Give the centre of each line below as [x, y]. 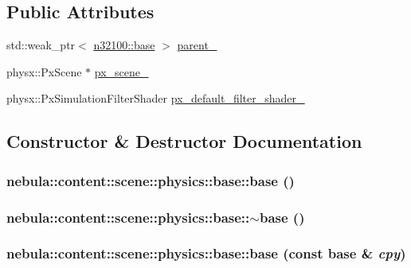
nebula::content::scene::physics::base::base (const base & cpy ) [206, 253]
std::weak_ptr [41, 45]
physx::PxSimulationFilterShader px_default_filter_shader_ [156, 98]
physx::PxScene [44, 71]
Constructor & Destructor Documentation [184, 141]
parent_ [197, 45]
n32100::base [124, 45]
